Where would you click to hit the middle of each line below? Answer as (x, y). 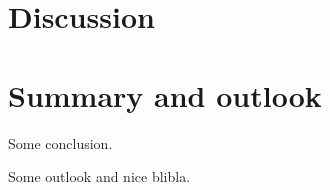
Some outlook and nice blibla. (99, 176)
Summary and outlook (165, 94)
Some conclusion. (60, 142)
